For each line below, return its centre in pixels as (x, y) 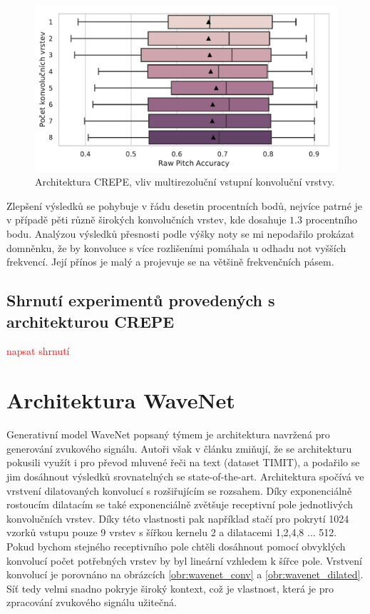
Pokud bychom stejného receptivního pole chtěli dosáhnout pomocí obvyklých (176, 546)
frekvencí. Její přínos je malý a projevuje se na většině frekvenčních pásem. (170, 262)
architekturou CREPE (91, 321)
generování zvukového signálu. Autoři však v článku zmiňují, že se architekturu (179, 448)
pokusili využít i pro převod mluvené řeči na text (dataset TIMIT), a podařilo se (183, 462)
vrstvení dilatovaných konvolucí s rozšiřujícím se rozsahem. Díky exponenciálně (179, 490)
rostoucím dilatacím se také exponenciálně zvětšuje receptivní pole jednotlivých (180, 504)
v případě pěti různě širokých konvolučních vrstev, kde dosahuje (147, 220)
